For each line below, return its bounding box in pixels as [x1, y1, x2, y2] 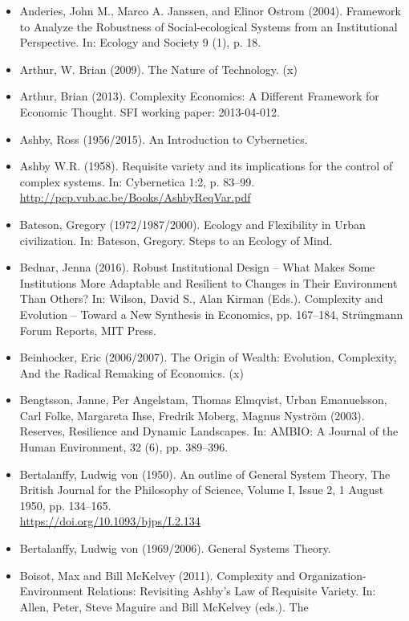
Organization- [298, 566, 366, 583]
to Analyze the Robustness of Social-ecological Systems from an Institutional [19, 18, 398, 35]
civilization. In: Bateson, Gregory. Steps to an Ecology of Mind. [19, 231, 333, 248]
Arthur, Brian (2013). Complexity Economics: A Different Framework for [19, 88, 379, 104]
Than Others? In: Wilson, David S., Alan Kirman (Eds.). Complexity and [19, 290, 383, 307]
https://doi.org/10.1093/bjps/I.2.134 [19, 513, 200, 529]
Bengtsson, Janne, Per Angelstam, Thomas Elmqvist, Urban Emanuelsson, [19, 391, 387, 408]
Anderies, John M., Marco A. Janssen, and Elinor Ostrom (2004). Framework [19, 2, 401, 18]
